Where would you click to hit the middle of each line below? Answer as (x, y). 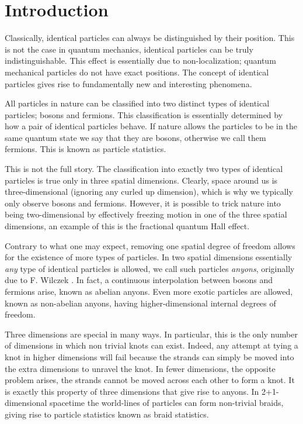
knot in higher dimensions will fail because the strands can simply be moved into (149, 356)
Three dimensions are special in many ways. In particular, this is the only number (151, 334)
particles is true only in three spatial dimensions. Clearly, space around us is (141, 180)
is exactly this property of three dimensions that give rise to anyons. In (132, 391)
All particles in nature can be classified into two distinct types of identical (137, 103)
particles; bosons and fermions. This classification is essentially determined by (144, 114)
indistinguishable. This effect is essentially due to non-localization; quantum (140, 61)
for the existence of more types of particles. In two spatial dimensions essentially (149, 257)
